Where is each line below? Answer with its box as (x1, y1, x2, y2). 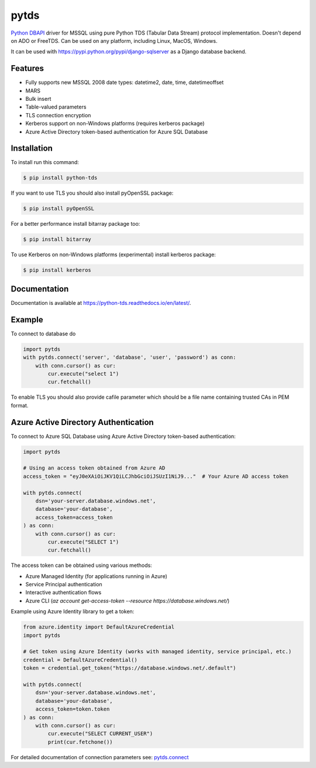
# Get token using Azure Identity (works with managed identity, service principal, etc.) (23, 648, 292, 655)
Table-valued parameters (25, 103, 87, 111)
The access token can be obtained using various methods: (11, 562, 152, 569)
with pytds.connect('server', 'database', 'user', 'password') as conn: (23, 354, 236, 361)
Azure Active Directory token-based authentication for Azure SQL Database (25, 128, 208, 135)
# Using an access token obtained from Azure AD (23, 465, 166, 471)
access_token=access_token (35, 514, 114, 521)
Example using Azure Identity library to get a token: (11, 608, 135, 615)
